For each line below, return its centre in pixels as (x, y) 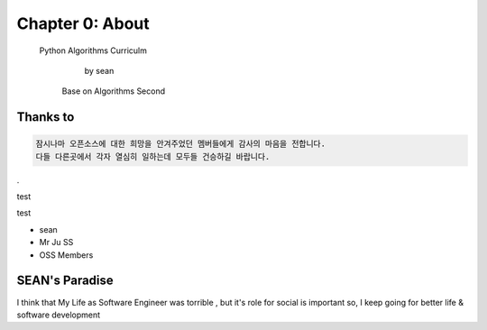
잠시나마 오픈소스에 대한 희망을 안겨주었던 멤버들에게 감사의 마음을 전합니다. (181, 144)
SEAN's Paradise (65, 281)
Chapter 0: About (83, 23)
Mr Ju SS (56, 243)
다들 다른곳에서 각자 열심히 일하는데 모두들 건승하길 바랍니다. (153, 156)
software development (59, 315)
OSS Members (66, 255)
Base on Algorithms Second (114, 91)
